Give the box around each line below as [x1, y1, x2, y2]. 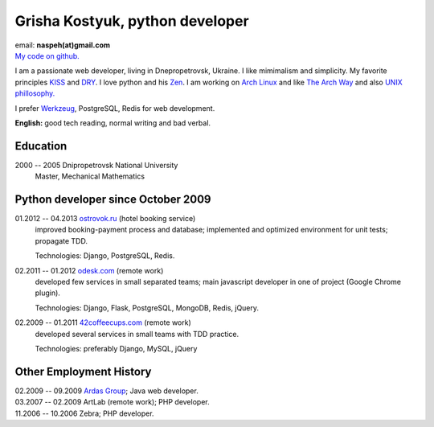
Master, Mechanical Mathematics [35, 171, 145, 181]
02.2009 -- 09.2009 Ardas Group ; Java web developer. [14, 386, 199, 396]
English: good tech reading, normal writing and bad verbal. [14, 117, 211, 128]
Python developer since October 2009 [14, 193, 212, 206]
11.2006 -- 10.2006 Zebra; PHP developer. [14, 409, 154, 418]
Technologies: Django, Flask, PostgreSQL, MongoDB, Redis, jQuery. [35, 302, 260, 313]
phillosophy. [14, 88, 55, 98]
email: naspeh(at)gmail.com [14, 40, 111, 50]
